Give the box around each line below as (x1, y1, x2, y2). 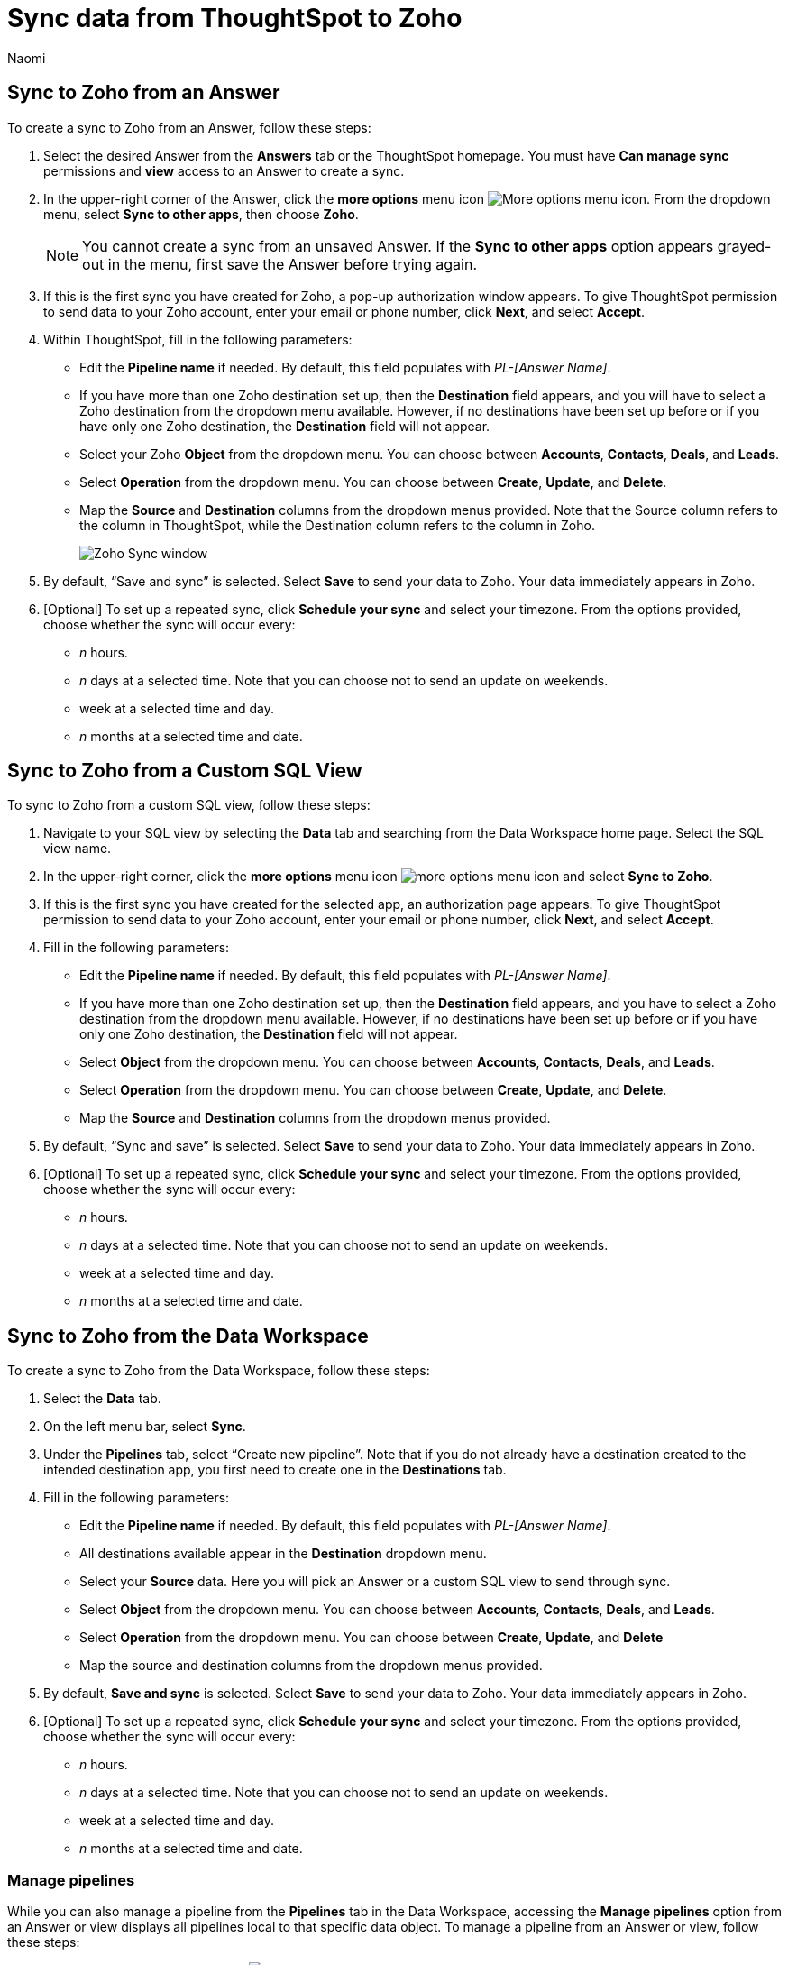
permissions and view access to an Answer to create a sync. (43, 162, 405, 179)
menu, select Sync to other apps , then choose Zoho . (43, 206, 359, 222)
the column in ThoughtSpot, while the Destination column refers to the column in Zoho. (79, 517, 595, 533)
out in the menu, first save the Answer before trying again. (82, 254, 478, 273)
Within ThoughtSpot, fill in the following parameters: (43, 331, 353, 347)
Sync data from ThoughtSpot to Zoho (7, 3, 463, 33)
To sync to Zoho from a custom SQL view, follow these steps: (7, 797, 371, 813)
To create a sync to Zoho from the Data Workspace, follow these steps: (7, 1363, 430, 1379)
